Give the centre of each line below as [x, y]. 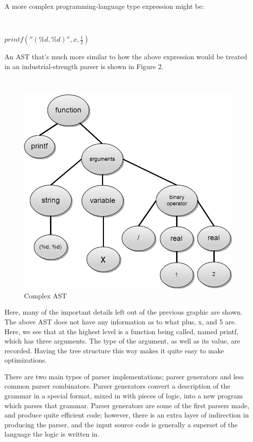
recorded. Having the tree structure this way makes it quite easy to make [114, 350]
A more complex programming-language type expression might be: [104, 6]
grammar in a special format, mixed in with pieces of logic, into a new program [124, 396]
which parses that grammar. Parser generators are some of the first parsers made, [127, 405]
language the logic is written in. [52, 434]
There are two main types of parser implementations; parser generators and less [124, 376]
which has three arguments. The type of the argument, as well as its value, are [122, 341]
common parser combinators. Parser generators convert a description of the [117, 386]
